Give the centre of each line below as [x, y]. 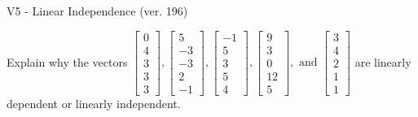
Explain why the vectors [67, 61]
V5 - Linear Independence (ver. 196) [97, 11]
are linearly [383, 61]
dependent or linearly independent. [94, 103]
